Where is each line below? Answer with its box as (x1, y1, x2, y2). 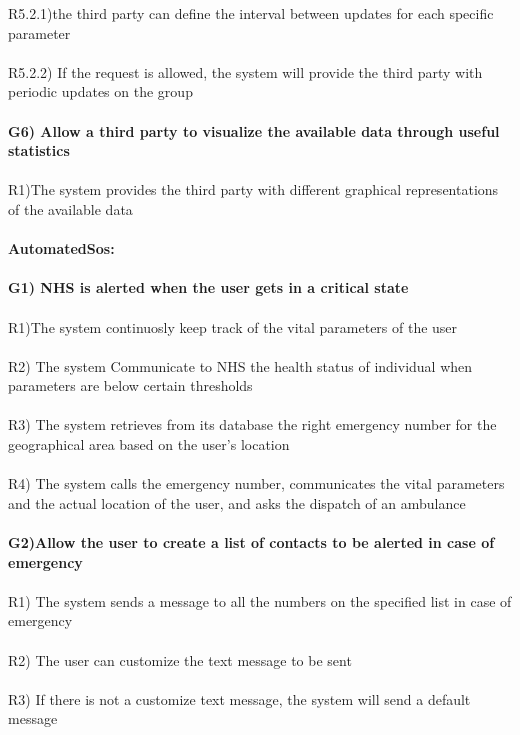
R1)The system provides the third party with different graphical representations (8, 179, 499, 200)
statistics (8, 140, 70, 161)
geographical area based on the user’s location (8, 434, 290, 455)
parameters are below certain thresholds (8, 375, 253, 396)
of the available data (8, 198, 133, 219)
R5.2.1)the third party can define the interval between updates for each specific (8, 3, 494, 23)
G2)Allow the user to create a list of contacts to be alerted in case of (8, 532, 495, 553)
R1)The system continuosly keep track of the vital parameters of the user (8, 316, 458, 337)
